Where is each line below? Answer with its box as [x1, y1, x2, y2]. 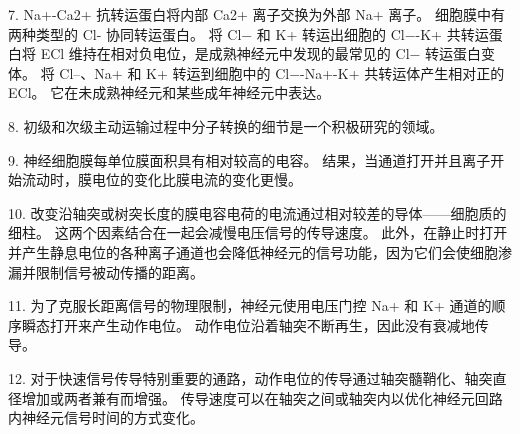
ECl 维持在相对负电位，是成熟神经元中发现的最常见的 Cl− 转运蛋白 [40, 43, 482, 64]
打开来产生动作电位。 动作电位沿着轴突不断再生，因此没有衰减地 [49, 314, 475, 335]
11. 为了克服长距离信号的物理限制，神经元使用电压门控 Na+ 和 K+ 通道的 [8, 295, 492, 316]
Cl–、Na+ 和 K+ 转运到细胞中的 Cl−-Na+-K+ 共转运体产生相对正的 [59, 62, 505, 83]
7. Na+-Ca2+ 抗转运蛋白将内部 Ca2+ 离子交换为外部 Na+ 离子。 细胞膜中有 [8, 4, 505, 24]
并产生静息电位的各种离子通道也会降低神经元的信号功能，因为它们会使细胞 [8, 241, 498, 262]
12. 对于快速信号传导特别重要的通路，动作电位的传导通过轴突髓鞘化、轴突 [8, 367, 493, 388]
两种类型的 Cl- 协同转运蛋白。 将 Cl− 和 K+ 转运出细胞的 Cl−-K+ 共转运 [8, 23, 489, 44]
